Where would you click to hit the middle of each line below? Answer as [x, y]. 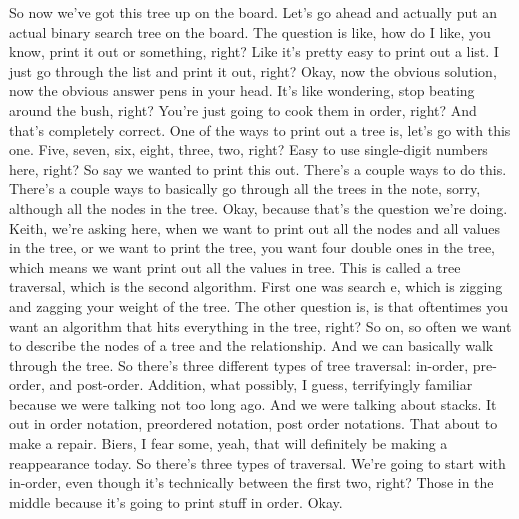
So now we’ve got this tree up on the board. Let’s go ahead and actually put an [253, 12]
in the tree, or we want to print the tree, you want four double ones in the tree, [252, 247]
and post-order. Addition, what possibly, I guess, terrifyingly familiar [261, 384]
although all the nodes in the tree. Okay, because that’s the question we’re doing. [258, 207]
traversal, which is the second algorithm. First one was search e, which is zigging [256, 286]
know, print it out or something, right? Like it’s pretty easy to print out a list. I [254, 51]
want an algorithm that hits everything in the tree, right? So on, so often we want [260, 325]
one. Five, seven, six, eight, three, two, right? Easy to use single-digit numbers [248, 149]
